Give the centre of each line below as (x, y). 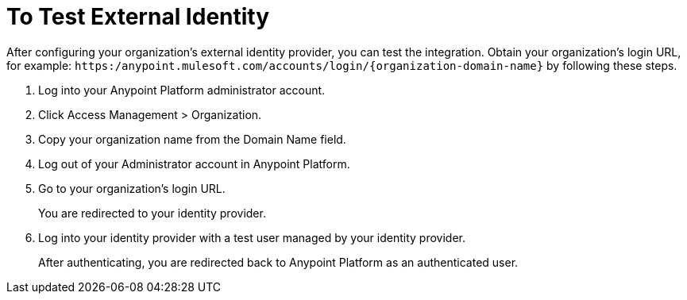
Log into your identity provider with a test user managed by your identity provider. (252, 237)
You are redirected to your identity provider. (152, 213)
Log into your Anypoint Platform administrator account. (182, 90)
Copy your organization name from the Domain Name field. (192, 139)
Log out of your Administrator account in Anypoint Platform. (194, 163)
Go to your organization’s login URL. (132, 188)
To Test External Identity (138, 17)
